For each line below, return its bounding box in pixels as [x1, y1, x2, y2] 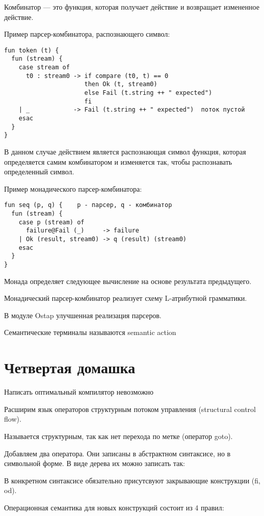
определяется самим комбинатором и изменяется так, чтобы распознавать [4, 156, 232, 167]
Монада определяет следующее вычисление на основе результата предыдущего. [4, 275, 252, 286]
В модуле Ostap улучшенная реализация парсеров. [4, 309, 162, 320]
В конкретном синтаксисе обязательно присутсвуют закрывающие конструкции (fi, [4, 475, 260, 485]
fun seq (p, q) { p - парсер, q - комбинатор [4, 201, 172, 209]
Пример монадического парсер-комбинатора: [4, 183, 142, 194]
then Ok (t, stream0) [84, 81, 157, 88]
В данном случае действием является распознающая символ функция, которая [4, 146, 246, 157]
